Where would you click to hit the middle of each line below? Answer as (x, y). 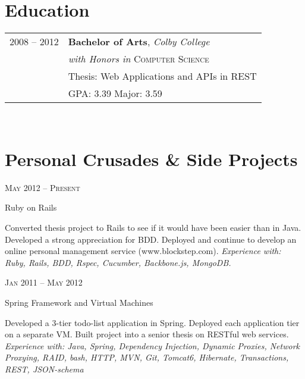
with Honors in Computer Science (139, 59)
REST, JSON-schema (44, 369)
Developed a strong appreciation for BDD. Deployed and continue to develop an (151, 239)
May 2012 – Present (43, 187)
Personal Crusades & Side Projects (151, 159)
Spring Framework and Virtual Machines (79, 302)
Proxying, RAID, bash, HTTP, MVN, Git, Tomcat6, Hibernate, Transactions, (147, 357)
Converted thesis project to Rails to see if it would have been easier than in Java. (153, 228)
